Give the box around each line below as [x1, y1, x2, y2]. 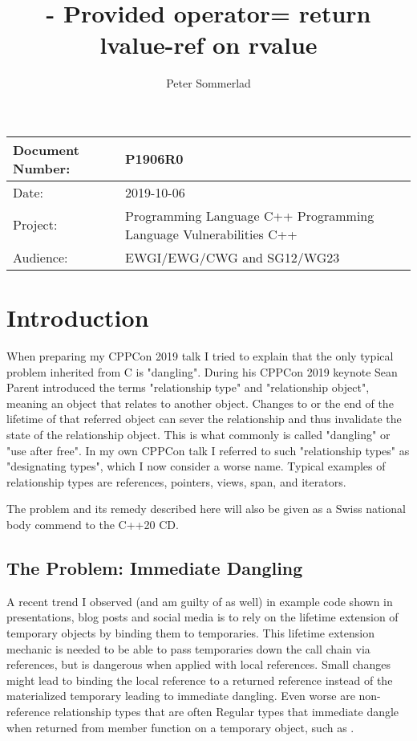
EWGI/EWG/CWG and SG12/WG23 [125, 247, 340, 267]
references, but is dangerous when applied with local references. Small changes [6, 656, 391, 673]
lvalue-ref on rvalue [99, 28, 318, 61]
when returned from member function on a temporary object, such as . [6, 719, 354, 735]
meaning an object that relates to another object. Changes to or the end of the [6, 394, 394, 411]
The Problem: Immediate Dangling [6, 555, 303, 580]
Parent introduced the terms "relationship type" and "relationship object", [6, 379, 370, 396]
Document [13, 140, 79, 159]
